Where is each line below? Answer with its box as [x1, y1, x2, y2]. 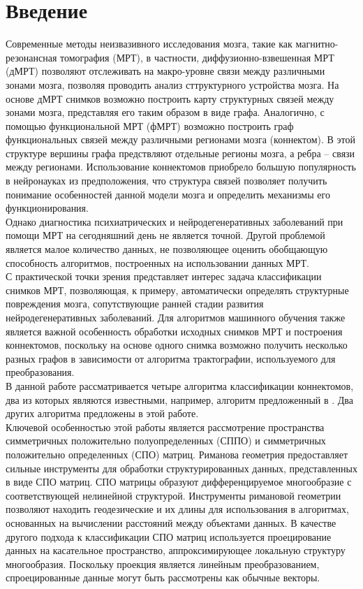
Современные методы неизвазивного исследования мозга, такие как [6, 36, 292, 51]
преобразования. [6, 365, 75, 379]
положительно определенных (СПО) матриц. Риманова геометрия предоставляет [6, 446, 348, 461]
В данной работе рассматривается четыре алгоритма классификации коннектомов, [6, 378, 354, 393]
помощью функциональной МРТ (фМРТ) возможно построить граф [6, 118, 294, 133]
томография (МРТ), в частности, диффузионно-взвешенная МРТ [60, 50, 334, 64]
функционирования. [6, 201, 89, 215]
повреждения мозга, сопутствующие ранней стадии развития [6, 296, 264, 311]
